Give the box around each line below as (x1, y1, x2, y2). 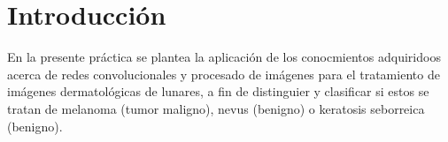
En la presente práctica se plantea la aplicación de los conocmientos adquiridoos (7, 48, 441, 66)
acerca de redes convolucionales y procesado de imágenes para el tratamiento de (7, 64, 440, 83)
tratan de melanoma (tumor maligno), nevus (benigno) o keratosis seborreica (7, 99, 425, 117)
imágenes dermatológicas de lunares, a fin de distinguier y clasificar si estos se (7, 82, 429, 101)
